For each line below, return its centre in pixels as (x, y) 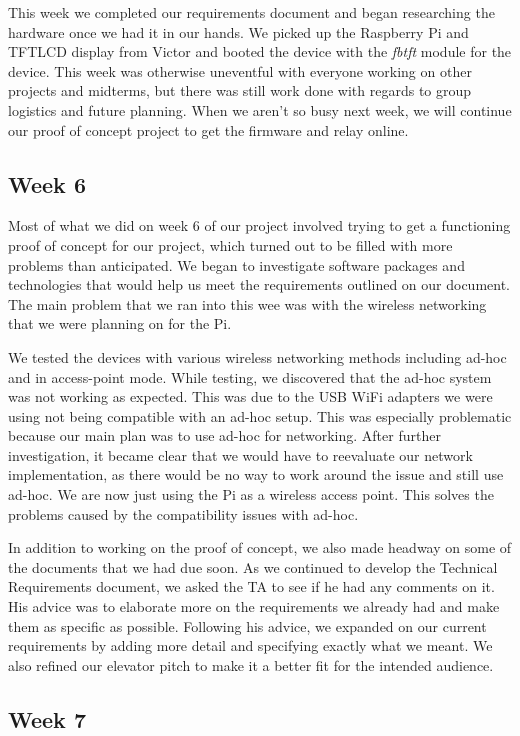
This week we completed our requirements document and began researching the (251, 12)
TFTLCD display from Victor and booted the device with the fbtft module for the (260, 51)
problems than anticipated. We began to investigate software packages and (236, 264)
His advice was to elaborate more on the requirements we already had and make (254, 606)
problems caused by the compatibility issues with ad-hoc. (183, 513)
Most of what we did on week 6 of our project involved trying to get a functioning (259, 225)
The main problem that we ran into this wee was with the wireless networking (247, 303)
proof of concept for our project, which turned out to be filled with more (230, 244)
